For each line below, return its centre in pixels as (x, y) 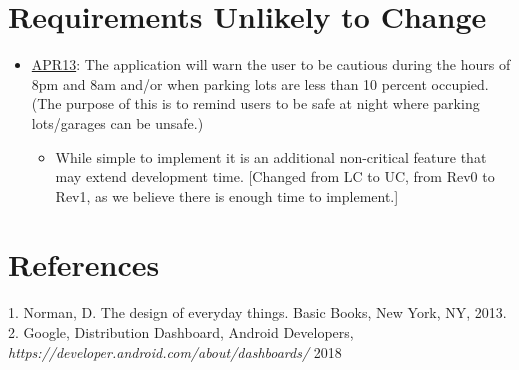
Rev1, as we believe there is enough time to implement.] (227, 195)
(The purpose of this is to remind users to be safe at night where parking (255, 103)
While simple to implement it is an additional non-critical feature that (271, 156)
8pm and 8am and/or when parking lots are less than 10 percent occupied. (260, 83)
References (84, 264)
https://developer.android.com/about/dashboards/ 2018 (175, 351)
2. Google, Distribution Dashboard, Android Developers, (181, 332)
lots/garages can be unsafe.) (117, 122)
